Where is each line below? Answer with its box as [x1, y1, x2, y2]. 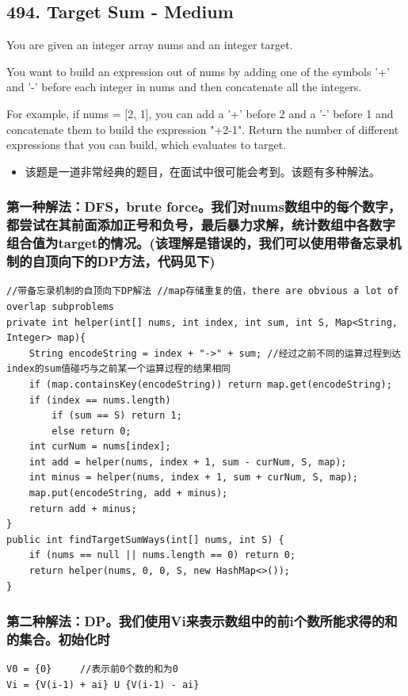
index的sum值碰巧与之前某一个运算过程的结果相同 [6, 363, 231, 375]
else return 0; [51, 425, 132, 437]
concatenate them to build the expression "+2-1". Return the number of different [6, 120, 399, 137]
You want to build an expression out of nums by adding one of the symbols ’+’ [6, 63, 390, 79]
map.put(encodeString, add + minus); [29, 488, 228, 499]
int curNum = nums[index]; [29, 441, 171, 453]
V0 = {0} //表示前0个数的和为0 [6, 663, 178, 675]
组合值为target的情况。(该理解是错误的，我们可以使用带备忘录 [6, 233, 389, 253]
